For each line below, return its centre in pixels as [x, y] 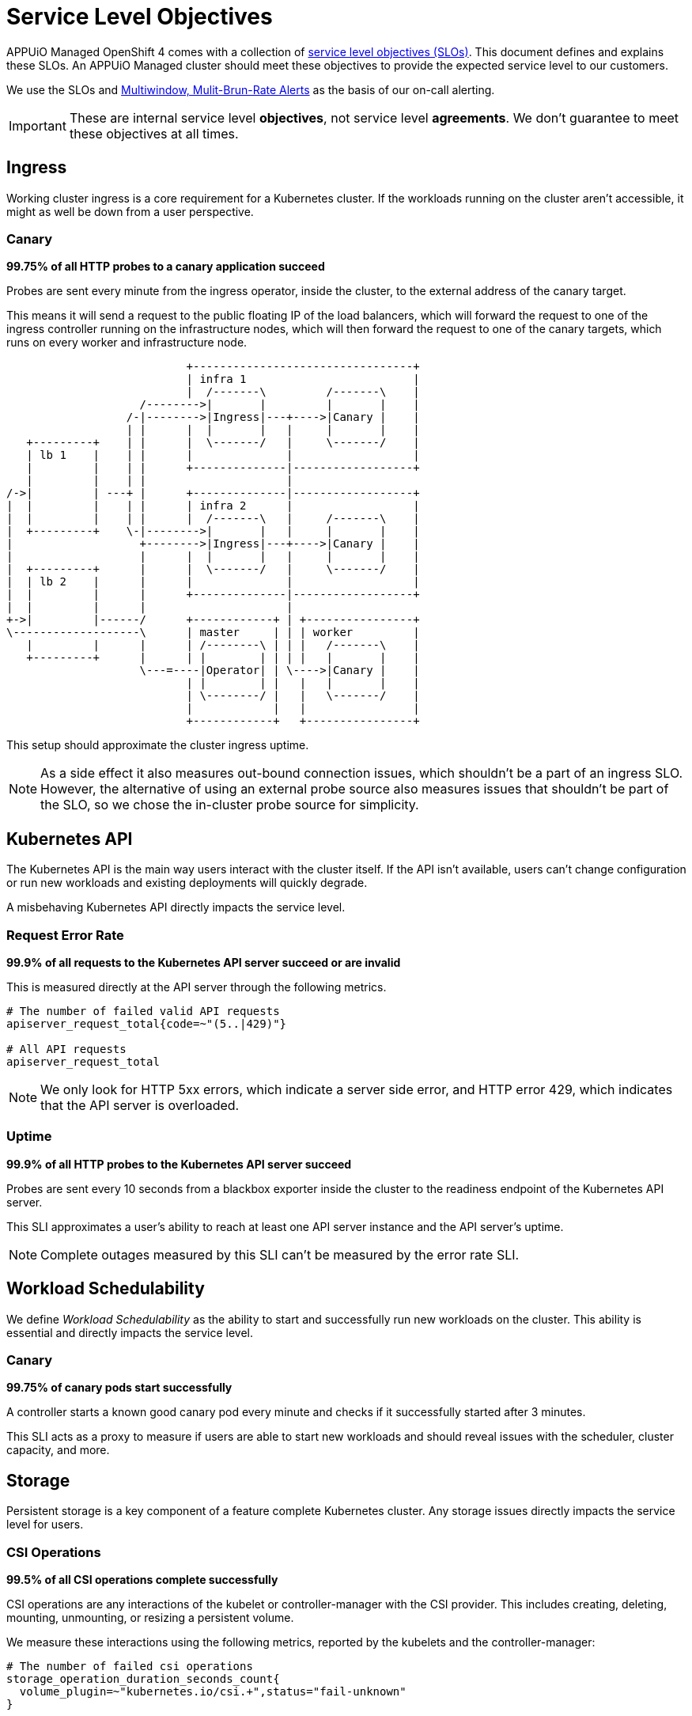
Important [38, 125]
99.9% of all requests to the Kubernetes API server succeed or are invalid [204, 962]
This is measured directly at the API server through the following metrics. [197, 987]
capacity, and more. [58, 1450]
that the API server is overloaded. [140, 1105]
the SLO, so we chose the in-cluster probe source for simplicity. [230, 805]
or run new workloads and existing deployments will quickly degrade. [187, 883]
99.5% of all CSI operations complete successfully [142, 1579]
